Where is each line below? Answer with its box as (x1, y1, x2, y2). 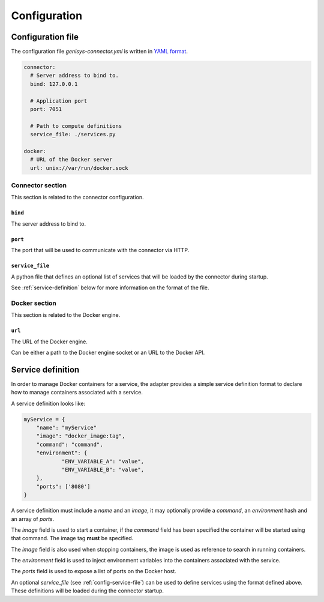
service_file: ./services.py (30, 131, 116, 138)
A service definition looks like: (11, 400, 86, 407)
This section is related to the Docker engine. (11, 312, 121, 319)
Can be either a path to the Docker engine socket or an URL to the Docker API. (11, 349, 205, 356)
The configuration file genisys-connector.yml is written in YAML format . (11, 48, 188, 55)
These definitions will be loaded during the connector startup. (11, 587, 164, 594)
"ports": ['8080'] (36, 483, 91, 490)
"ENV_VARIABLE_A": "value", (61, 458, 144, 465)
